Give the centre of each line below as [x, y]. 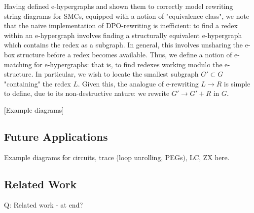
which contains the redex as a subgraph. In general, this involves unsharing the [124, 45]
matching [18, 64]
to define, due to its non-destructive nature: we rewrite [87, 93]
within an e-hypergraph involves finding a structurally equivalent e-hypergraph [123, 35]
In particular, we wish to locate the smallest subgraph [117, 74]
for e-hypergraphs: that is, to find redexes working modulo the [128, 64]
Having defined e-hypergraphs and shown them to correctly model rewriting [119, 6]
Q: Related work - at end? [44, 204]
